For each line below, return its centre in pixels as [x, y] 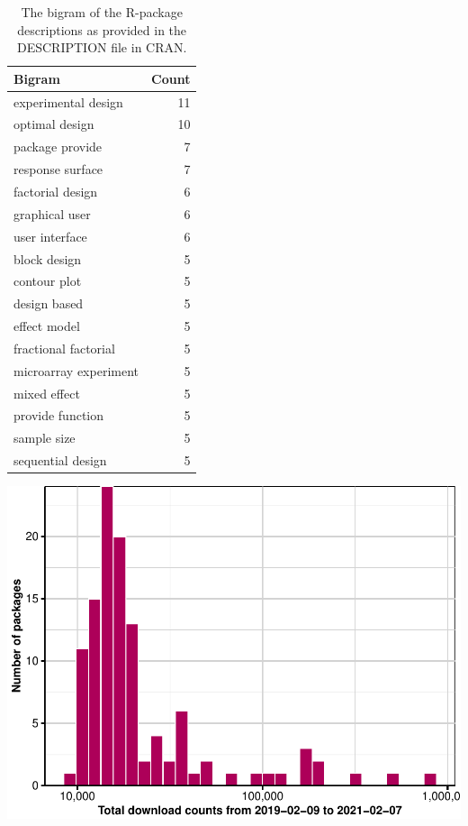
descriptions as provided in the [102, 29]
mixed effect [47, 393]
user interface [50, 236]
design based [49, 303]
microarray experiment [76, 370]
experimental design [68, 101]
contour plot [48, 281]
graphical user [52, 213]
